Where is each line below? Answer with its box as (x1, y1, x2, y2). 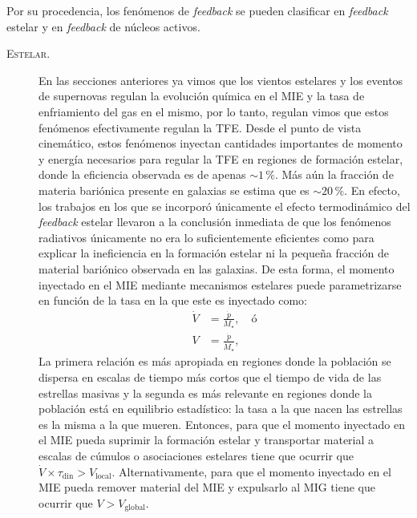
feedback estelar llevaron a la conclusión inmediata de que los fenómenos (38, 213, 391, 230)
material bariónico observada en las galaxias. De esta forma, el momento (38, 260, 395, 277)
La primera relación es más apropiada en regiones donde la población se (38, 353, 391, 370)
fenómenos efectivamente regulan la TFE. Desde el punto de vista (38, 119, 362, 136)
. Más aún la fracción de (274, 166, 394, 183)
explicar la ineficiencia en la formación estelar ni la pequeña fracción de (38, 245, 389, 261)
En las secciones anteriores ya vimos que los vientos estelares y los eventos (38, 71, 403, 88)
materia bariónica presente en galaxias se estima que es (38, 181, 310, 198)
